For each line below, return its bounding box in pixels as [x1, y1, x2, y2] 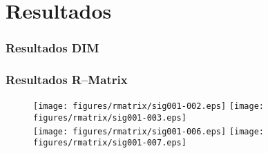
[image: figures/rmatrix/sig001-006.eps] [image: [33, 126, 264, 136]
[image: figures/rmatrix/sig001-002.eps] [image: [33, 101, 264, 112]
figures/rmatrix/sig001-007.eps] [33, 138, 186, 148]
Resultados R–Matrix [6, 71, 128, 88]
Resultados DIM [6, 39, 99, 57]
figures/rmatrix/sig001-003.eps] [33, 113, 186, 123]
